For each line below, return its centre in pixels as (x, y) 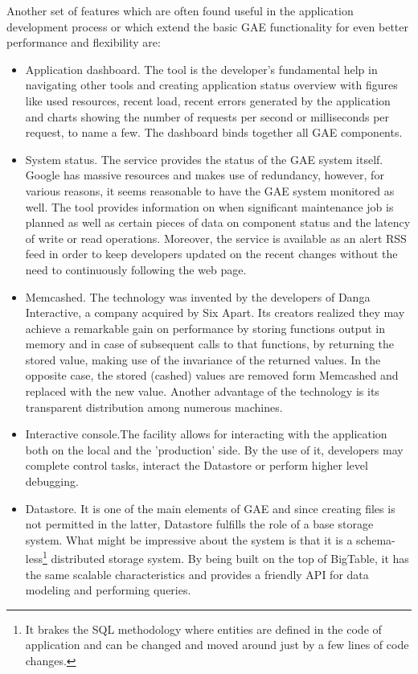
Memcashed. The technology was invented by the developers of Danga (198, 296)
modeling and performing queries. (108, 590)
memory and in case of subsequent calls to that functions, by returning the (210, 344)
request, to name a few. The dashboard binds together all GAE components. (214, 132)
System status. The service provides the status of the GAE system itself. (204, 159)
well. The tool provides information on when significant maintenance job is (209, 206)
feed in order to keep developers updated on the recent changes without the (211, 254)
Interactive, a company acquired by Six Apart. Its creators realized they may (215, 312)
